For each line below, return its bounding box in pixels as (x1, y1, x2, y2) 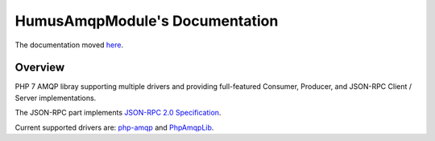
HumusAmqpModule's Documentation (14, 12, 279, 30)
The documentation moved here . (14, 40, 124, 50)
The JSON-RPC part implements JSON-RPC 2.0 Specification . (14, 108, 222, 118)
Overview (14, 61, 65, 75)
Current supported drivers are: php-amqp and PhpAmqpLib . (14, 123, 214, 132)
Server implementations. (14, 93, 97, 103)
